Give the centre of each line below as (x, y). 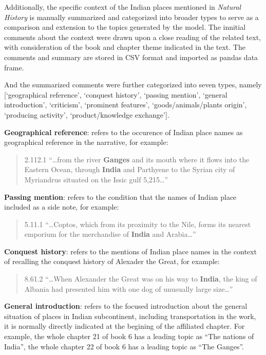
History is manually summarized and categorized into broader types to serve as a (131, 17)
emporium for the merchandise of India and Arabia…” (110, 234)
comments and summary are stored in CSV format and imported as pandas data (131, 57)
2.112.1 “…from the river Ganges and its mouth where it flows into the (137, 159)
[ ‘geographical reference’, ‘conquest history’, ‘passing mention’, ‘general (116, 94)
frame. (14, 67)
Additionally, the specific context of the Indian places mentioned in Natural (123, 7)
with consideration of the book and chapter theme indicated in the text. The (125, 47)
